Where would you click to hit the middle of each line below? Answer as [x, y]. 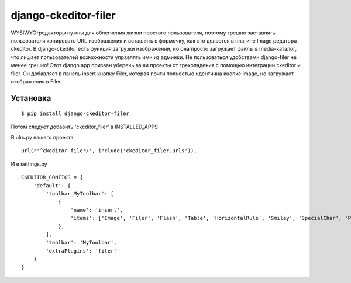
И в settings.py [29, 164]
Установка [31, 98]
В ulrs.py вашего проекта [42, 138]
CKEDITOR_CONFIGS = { [52, 177]
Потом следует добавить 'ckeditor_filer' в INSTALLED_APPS [84, 127]
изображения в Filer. [37, 81]
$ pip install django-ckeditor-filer [75, 113]
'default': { [52, 186]
